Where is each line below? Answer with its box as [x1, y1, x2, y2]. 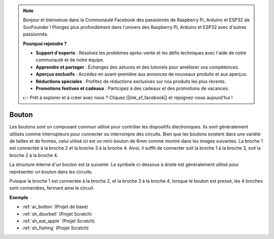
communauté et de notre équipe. [36, 57, 105, 63]
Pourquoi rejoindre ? [23, 41, 67, 47]
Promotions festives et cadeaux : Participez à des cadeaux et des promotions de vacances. [36, 85, 229, 91]
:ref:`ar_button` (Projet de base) [22, 203, 88, 210]
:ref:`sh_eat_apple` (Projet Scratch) [22, 218, 95, 224]
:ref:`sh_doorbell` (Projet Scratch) [22, 211, 92, 217]
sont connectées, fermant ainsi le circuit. [9, 185, 95, 191]
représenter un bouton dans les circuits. [9, 168, 93, 175]
